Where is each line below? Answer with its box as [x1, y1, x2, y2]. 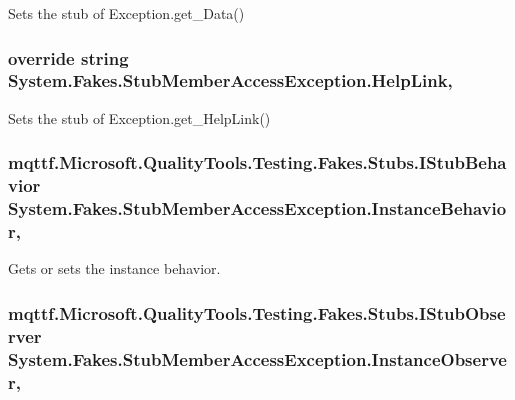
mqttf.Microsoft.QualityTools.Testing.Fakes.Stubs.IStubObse [8, 300, 506, 325]
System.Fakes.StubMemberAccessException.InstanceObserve [8, 346, 507, 371]
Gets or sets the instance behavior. [8, 258, 221, 279]
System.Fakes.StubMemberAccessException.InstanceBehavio [8, 196, 507, 221]
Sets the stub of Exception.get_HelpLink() [8, 107, 271, 128]
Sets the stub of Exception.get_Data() [8, 3, 245, 23]
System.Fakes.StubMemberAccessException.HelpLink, [8, 68, 453, 93]
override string [8, 45, 129, 70]
